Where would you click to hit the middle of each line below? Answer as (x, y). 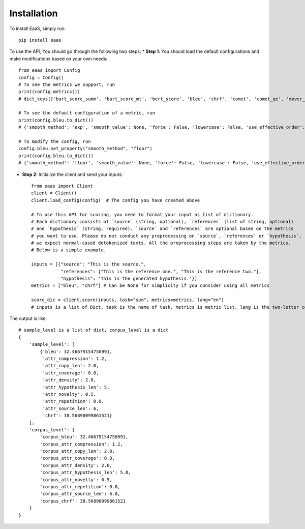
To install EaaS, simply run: (38, 28)
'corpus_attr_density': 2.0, (76, 465)
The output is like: (28, 318)
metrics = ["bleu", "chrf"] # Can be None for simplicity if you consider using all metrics (150, 286)
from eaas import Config (49, 70)
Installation (34, 13)
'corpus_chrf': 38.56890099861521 (83, 501)
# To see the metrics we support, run (67, 84)
